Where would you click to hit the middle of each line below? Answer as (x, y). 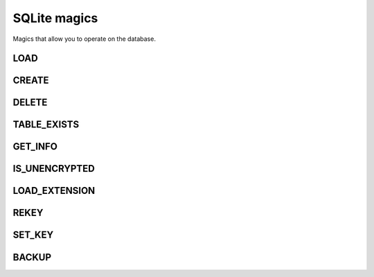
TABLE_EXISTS (46, 125)
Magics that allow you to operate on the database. (84, 39)
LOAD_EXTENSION (54, 191)
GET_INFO (35, 146)
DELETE (30, 103)
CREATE (31, 81)
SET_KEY (33, 235)
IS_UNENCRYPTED (54, 169)
